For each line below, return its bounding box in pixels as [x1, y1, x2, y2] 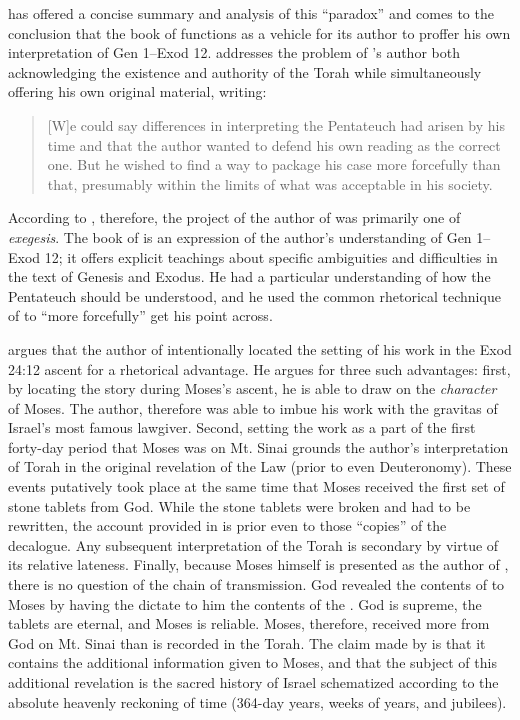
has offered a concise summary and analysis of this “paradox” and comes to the [8, 3, 494, 23]
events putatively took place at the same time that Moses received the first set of [8, 476, 505, 497]
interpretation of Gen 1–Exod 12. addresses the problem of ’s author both [8, 42, 460, 63]
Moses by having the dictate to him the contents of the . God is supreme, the [8, 593, 482, 614]
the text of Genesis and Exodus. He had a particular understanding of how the [8, 266, 491, 287]
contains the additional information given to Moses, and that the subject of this [8, 652, 497, 673]
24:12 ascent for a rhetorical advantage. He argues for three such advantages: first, [8, 358, 511, 379]
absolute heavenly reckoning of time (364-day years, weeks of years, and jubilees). [8, 691, 507, 712]
